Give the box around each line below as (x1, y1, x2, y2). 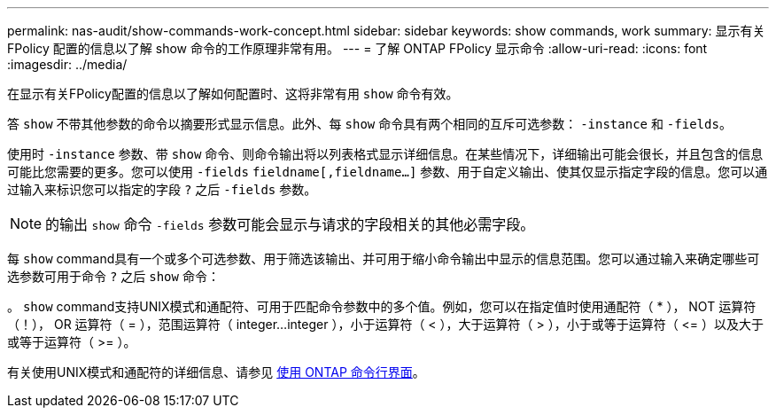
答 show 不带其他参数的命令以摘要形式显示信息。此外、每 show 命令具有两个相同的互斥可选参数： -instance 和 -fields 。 (7, 116, 732, 131)
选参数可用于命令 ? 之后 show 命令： (7, 269, 220, 284)
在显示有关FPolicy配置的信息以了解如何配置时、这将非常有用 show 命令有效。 (7, 86, 459, 101)
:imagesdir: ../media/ (7, 57, 128, 72)
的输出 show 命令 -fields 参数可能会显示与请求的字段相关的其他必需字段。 (45, 215, 535, 233)
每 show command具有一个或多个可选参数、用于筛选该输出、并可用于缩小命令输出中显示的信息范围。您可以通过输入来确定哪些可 (7, 251, 760, 266)
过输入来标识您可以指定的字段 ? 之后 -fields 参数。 (7, 182, 317, 197)
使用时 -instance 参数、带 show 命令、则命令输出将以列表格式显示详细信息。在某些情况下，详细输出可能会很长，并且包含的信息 (7, 146, 764, 161)
